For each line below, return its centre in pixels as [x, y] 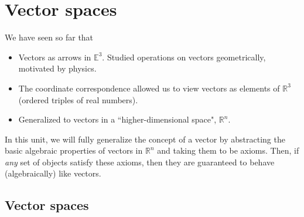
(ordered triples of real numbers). [78, 99]
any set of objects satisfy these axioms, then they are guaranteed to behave [140, 162]
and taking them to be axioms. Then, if [228, 150]
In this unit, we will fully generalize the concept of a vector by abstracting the [145, 139]
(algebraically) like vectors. [53, 173]
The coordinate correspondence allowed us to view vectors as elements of [149, 88]
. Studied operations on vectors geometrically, [184, 57]
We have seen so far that [49, 37]
